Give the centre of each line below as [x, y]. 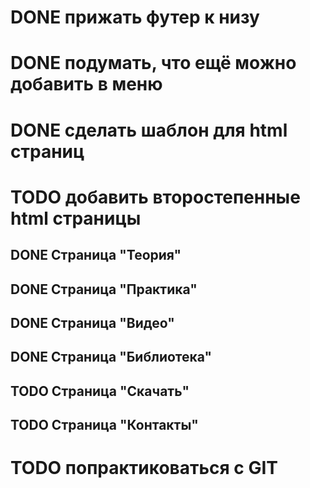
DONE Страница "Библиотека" [111, 357]
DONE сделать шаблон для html [149, 130]
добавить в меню [86, 84]
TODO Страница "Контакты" [104, 425]
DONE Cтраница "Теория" [96, 255]
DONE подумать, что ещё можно [153, 63]
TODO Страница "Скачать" [100, 391]
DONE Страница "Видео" [92, 322]
